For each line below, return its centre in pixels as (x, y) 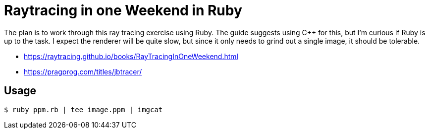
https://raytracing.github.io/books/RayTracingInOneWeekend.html (131, 56)
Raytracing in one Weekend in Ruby (123, 10)
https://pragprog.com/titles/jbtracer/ (83, 71)
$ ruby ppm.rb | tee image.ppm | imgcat (83, 109)
